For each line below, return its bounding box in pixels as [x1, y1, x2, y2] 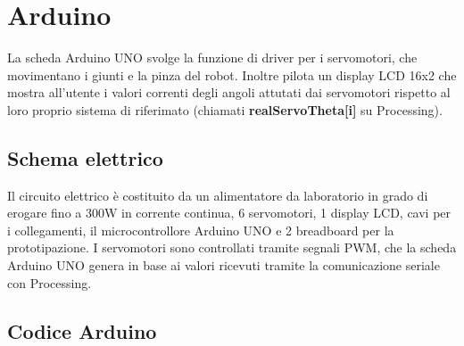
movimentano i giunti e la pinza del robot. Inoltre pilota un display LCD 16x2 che [7, 65, 457, 84]
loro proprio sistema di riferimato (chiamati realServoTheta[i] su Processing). [7, 100, 443, 119]
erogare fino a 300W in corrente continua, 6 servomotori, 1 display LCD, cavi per [7, 203, 452, 222]
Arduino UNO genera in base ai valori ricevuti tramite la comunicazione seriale [7, 256, 440, 275]
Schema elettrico [7, 144, 163, 171]
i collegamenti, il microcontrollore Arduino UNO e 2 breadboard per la [7, 220, 394, 239]
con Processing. [7, 273, 92, 292]
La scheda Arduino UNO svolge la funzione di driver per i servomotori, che [7, 48, 418, 67]
